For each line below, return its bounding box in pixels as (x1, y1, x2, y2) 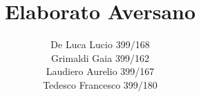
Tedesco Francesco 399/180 (43, 77, 157, 91)
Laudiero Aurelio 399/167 (46, 64, 155, 78)
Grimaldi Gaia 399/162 (51, 50, 149, 65)
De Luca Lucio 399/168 (50, 37, 150, 52)
